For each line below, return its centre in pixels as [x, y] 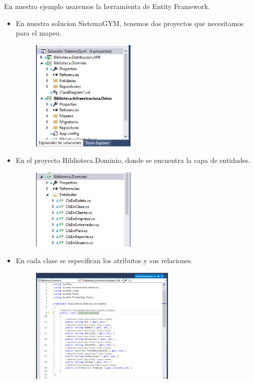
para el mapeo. [38, 33]
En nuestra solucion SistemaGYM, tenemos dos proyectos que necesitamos [130, 23]
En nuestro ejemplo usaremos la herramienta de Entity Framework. [107, 6]
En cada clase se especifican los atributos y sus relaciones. [104, 260]
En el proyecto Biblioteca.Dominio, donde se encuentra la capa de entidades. [133, 160]
